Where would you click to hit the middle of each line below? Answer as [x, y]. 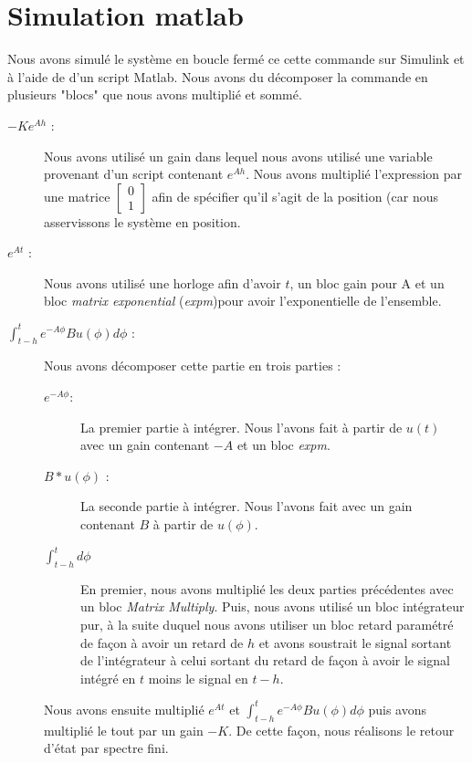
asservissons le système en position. [142, 221]
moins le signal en [198, 678]
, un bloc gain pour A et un [367, 282]
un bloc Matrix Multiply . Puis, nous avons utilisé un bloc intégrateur [273, 606]
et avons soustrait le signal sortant [355, 642]
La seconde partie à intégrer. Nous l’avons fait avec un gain [246, 506]
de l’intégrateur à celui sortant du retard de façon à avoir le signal [265, 660]
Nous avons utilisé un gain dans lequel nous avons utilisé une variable [238, 156]
